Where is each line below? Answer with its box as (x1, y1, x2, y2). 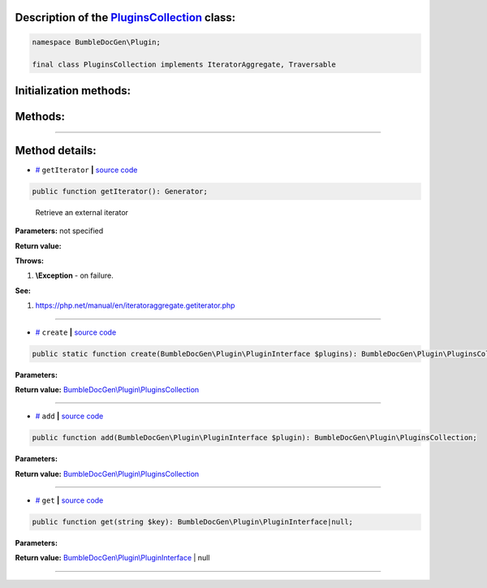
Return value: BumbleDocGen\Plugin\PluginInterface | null (15, 553, 210, 563)
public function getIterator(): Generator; (32, 187, 209, 196)
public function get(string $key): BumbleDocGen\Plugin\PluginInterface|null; (32, 517, 353, 527)
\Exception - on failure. (35, 270, 114, 280)
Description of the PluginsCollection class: (15, 11, 236, 24)
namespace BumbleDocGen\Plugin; (32, 37, 162, 46)
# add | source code (35, 411, 104, 422)
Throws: (15, 256, 45, 266)
